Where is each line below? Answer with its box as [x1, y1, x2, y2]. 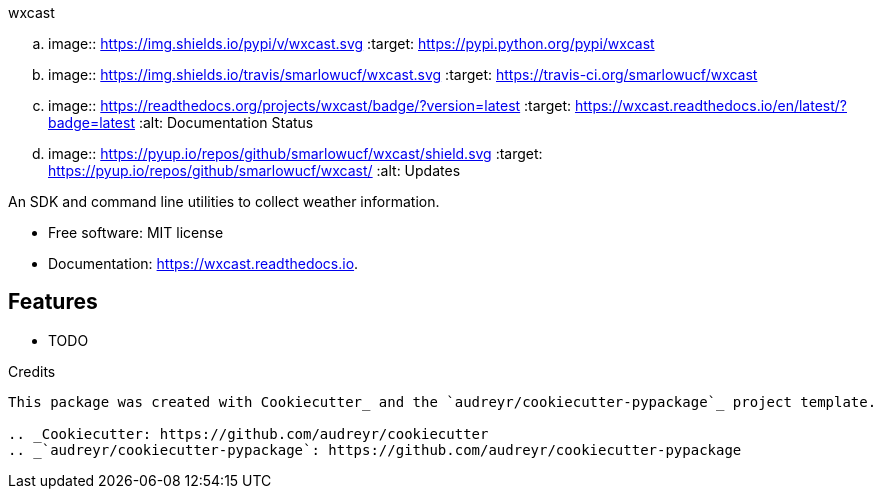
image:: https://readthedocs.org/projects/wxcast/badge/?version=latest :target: [48, 97, 572, 114]
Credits [8, 362, 56, 380]
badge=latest [48, 114, 135, 131]
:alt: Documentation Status [138, 114, 314, 131]
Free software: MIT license [48, 224, 224, 241]
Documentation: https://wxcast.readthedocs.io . [48, 255, 359, 272]
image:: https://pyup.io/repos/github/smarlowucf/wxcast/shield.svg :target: [48, 145, 543, 162]
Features [8, 289, 98, 315]
